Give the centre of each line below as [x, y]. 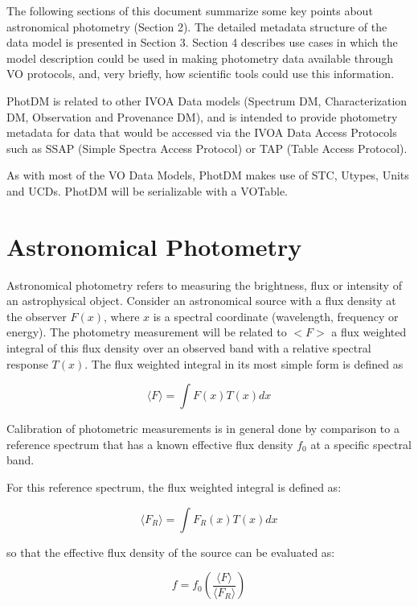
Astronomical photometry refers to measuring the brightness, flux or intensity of [204, 284]
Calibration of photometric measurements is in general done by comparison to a [203, 429]
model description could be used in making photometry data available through [200, 58]
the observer [37, 316]
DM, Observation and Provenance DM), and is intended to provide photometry [202, 116]
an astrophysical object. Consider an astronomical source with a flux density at [201, 301]
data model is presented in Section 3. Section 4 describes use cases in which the [202, 42]
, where [121, 316]
